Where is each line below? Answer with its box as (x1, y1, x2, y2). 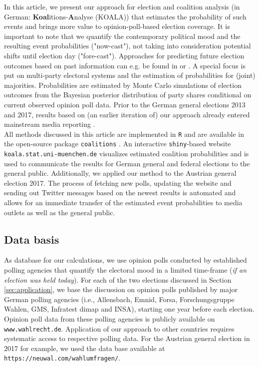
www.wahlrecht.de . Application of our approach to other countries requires (4, 323, 235, 334)
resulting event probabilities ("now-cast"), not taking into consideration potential (4, 40, 251, 51)
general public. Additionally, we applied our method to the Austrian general (4, 168, 237, 178)
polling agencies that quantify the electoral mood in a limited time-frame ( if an (4, 265, 247, 275)
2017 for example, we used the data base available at (4, 343, 165, 353)
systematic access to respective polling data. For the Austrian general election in (4, 333, 250, 344)
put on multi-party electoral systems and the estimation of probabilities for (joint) (4, 70, 256, 80)
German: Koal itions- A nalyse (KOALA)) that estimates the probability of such (4, 11, 247, 21)
